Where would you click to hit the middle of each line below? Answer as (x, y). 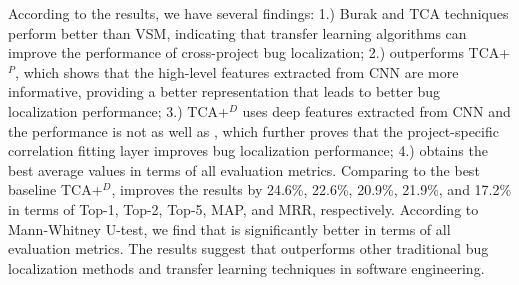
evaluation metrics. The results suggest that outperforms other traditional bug (248, 248)
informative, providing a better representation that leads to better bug (224, 91)
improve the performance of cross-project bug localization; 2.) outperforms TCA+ (259, 52)
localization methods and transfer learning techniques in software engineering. (246, 267)
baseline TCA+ (55, 189)
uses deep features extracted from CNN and (376, 110)
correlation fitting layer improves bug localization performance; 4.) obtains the (248, 150)
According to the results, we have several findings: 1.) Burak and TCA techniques (258, 13)
